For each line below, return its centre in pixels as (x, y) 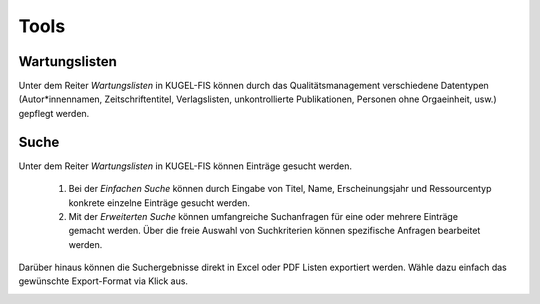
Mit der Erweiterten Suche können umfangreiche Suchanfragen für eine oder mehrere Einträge (263, 216)
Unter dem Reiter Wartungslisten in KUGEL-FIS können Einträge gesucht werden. (185, 166)
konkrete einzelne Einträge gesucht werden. (159, 202)
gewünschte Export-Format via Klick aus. (103, 281)
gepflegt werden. (54, 113)
